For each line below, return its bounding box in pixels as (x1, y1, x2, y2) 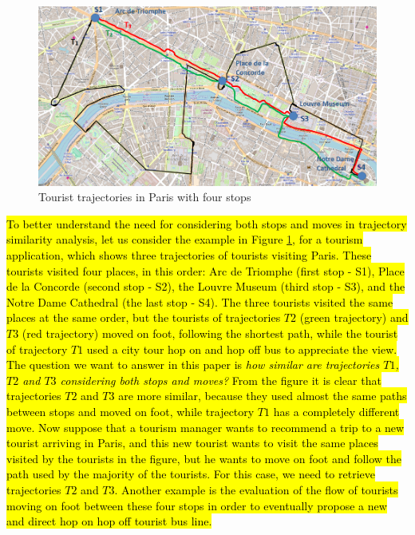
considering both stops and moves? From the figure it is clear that (60, 371, 381, 388)
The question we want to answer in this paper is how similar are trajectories (6, 356, 380, 373)
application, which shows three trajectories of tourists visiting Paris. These (6, 247, 372, 263)
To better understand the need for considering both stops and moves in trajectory (6, 215, 407, 232)
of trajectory (6, 340, 68, 357)
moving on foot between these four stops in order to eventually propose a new (6, 497, 387, 513)
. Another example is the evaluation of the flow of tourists (114, 481, 398, 497)
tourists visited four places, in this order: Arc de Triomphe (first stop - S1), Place (6, 262, 405, 279)
